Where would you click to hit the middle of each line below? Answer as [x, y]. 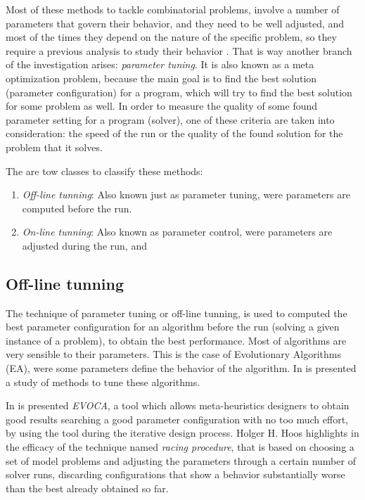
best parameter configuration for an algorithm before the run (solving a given [173, 327]
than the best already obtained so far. [87, 488]
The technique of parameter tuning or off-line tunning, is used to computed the [177, 313]
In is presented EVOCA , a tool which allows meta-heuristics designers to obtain [178, 405]
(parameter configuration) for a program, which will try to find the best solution [179, 92]
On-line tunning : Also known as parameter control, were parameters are [177, 232]
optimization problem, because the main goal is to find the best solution [161, 78]
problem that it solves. [54, 147]
